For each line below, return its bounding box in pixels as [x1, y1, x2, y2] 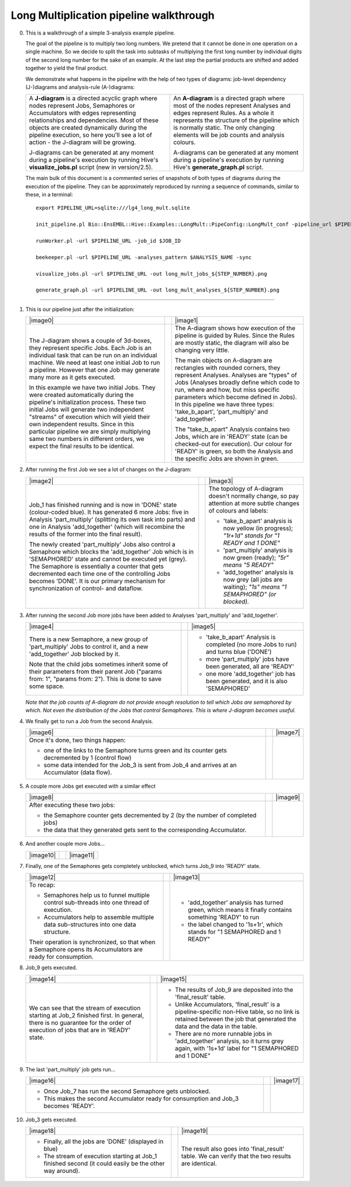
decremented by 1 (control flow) [43, 754, 132, 762]
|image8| [29, 793, 54, 802]
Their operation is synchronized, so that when [29, 938, 156, 947]
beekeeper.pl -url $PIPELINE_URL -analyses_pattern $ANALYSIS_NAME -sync [36, 254, 252, 260]
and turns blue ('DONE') [205, 647, 272, 656]
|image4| [29, 622, 54, 630]
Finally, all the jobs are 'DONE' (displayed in [43, 1138, 164, 1146]
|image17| [273, 1077, 301, 1085]
